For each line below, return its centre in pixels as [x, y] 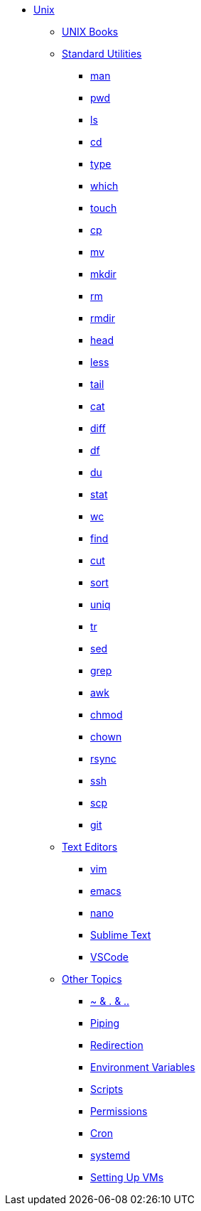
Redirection [117, 1045]
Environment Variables [143, 1067]
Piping [105, 1023]
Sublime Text [121, 935]
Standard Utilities [102, 54]
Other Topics [92, 979]
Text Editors [90, 847]
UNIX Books [90, 32]
